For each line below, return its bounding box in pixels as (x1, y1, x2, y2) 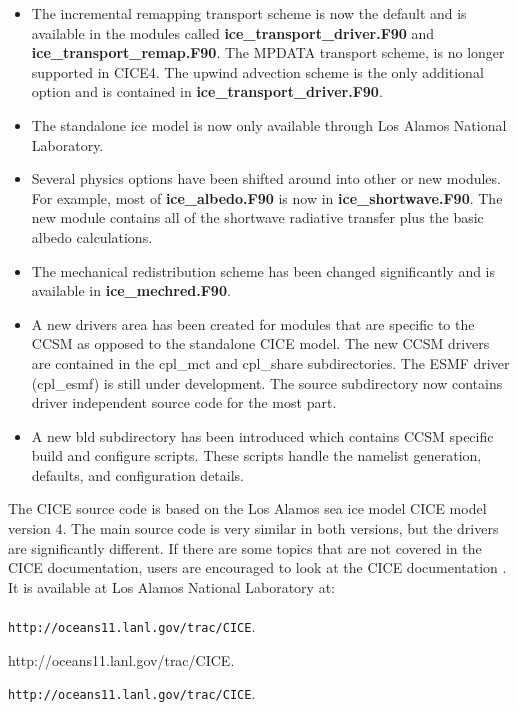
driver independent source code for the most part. (31, 392, 337, 413)
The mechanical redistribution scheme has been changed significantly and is (31, 260, 496, 281)
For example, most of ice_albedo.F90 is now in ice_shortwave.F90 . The (31, 187, 503, 208)
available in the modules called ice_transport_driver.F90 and (31, 22, 435, 43)
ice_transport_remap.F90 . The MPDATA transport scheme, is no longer (31, 42, 505, 63)
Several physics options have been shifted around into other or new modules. (31, 168, 501, 189)
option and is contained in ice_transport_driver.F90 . (31, 81, 383, 102)
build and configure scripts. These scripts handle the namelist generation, (31, 445, 482, 466)
